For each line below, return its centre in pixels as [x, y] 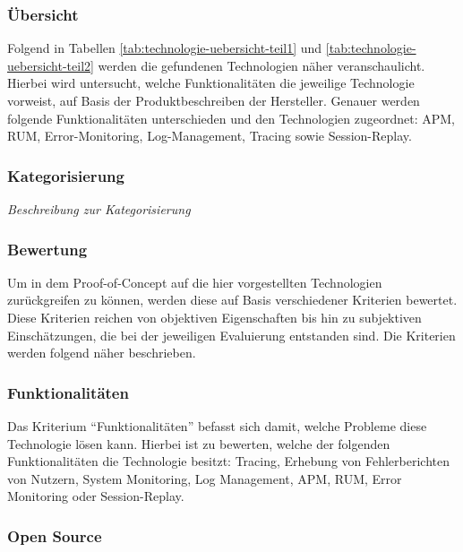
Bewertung [47, 249]
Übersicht [43, 14]
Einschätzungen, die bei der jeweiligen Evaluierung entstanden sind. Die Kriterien [231, 335]
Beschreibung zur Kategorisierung [99, 209]
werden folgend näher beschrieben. [102, 353]
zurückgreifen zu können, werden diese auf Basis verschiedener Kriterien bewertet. [232, 300]
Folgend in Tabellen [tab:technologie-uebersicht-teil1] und [165, 48]
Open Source [55, 535]
